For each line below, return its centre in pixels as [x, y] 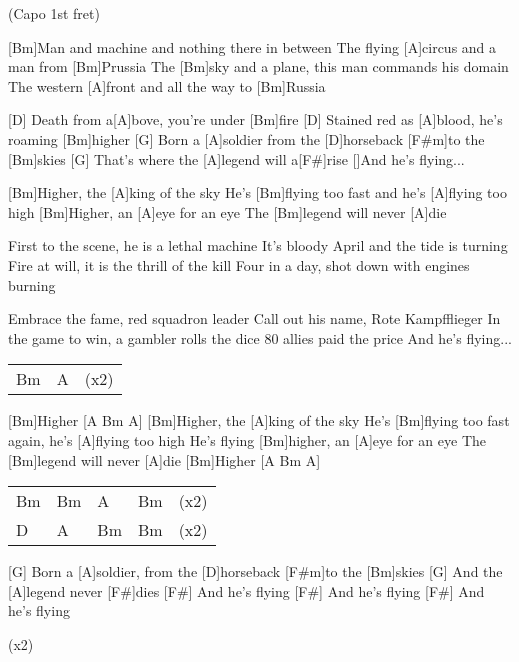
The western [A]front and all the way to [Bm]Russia [167, 85]
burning [32, 284]
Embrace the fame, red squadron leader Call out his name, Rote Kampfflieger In [254, 318]
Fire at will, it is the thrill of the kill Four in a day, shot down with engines [239, 264]
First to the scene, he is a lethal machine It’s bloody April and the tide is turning [258, 245]
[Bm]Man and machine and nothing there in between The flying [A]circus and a [252, 46]
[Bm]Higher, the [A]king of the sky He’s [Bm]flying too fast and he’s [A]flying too [257, 192]
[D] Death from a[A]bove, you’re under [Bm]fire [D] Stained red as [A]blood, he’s [255, 119]
